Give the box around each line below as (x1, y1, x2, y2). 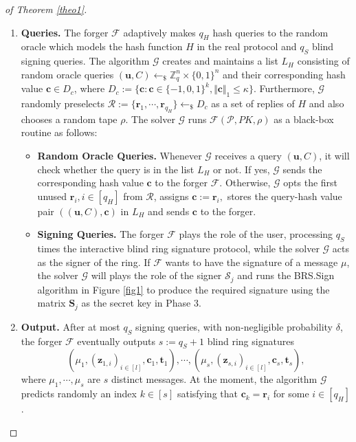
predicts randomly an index (21, 386, 137, 401)
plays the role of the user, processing (179, 227, 333, 241)
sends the (282, 162, 322, 176)
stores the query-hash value (227, 188, 342, 203)
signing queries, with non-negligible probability (135, 319, 333, 333)
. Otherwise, (219, 175, 271, 190)
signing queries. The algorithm (21, 54, 150, 68)
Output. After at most (21, 319, 120, 333)
